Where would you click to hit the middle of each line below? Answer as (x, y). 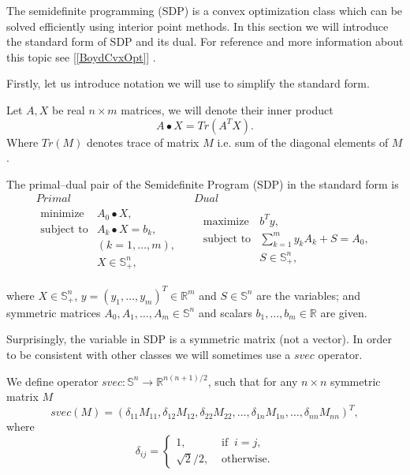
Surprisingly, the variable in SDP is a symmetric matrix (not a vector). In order (199, 339)
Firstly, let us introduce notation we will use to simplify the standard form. (188, 83)
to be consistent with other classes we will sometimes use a (149, 355)
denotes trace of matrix (143, 142)
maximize (226, 221)
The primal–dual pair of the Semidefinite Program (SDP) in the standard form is (203, 183)
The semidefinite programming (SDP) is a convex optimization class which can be (205, 10)
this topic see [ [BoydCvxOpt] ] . (81, 56)
